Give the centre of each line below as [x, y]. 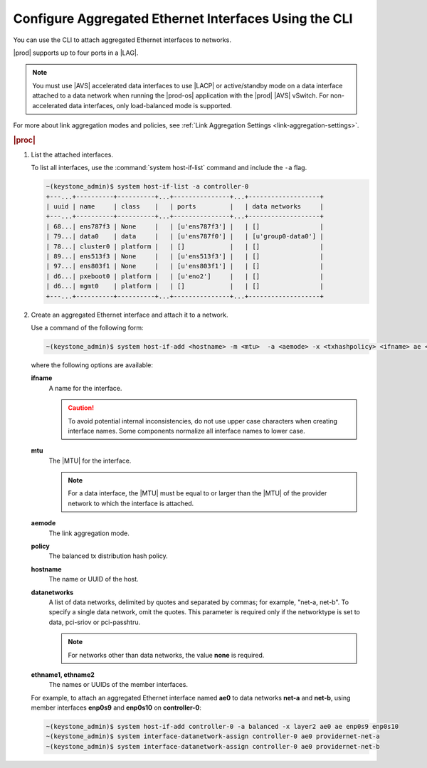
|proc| [24, 140]
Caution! [81, 408]
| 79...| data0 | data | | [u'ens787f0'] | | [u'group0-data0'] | [185, 236]
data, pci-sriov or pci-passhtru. [95, 622]
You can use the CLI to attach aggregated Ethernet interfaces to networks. [122, 40]
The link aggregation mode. [89, 533]
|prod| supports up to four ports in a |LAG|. [76, 53]
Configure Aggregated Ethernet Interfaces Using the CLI [183, 19]
